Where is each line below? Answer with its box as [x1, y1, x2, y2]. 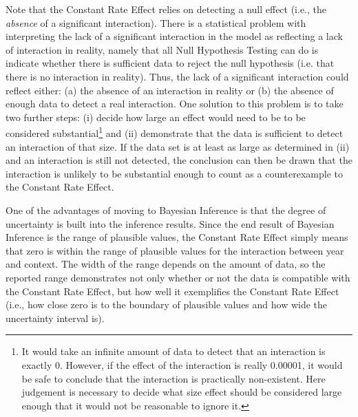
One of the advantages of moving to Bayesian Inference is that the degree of [6, 202, 326, 217]
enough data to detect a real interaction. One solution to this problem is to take [6, 96, 344, 111]
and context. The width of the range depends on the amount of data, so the [6, 257, 326, 271]
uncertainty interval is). [6, 310, 105, 325]
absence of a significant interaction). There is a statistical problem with [6, 15, 306, 30]
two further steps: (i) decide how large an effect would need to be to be [6, 109, 306, 124]
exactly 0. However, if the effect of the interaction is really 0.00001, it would [21, 357, 343, 372]
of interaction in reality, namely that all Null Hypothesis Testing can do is [6, 42, 319, 56]
